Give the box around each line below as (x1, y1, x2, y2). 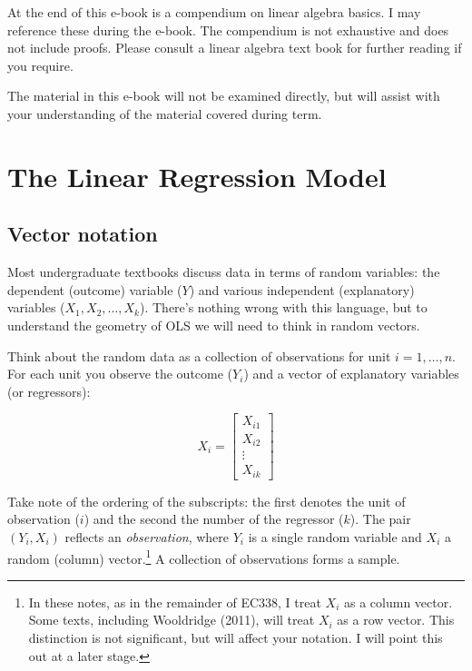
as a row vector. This (337, 610, 455, 629)
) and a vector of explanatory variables (243, 364, 459, 383)
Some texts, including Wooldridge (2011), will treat (28, 610, 315, 629)
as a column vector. (344, 592, 453, 611)
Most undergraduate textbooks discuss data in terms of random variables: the (7, 262, 440, 281)
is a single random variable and (248, 527, 422, 546)
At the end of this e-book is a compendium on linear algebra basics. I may (7, 3, 421, 21)
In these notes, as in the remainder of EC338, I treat (28, 592, 321, 611)
